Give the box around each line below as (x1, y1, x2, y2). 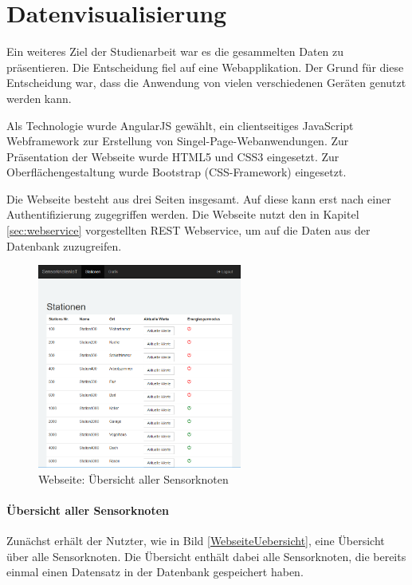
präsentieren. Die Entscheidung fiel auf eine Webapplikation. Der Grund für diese (6, 58, 404, 75)
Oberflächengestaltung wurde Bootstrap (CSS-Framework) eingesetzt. (6, 164, 347, 180)
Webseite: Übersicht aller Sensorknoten (38, 470, 229, 487)
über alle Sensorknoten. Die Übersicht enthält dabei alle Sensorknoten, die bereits (6, 547, 406, 564)
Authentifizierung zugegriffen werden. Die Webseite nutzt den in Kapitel (6, 206, 359, 223)
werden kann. (6, 89, 72, 106)
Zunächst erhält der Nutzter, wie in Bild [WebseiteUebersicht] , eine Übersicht (6, 532, 385, 548)
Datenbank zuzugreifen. (6, 237, 122, 254)
